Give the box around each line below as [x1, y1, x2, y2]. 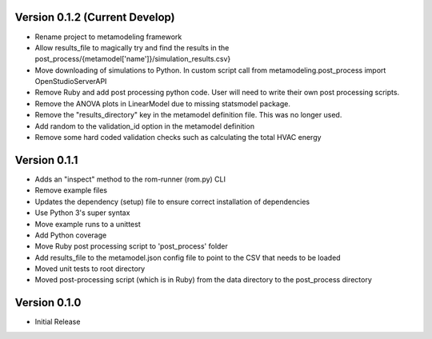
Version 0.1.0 [14, 296, 82, 309]
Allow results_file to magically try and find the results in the [34, 42, 230, 52]
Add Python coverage [34, 230, 107, 240]
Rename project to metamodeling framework [34, 32, 182, 42]
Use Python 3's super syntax [34, 208, 130, 217]
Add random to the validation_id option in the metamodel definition [34, 121, 255, 131]
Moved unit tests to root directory [34, 264, 146, 273]
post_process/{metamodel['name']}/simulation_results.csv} [34, 54, 231, 64]
